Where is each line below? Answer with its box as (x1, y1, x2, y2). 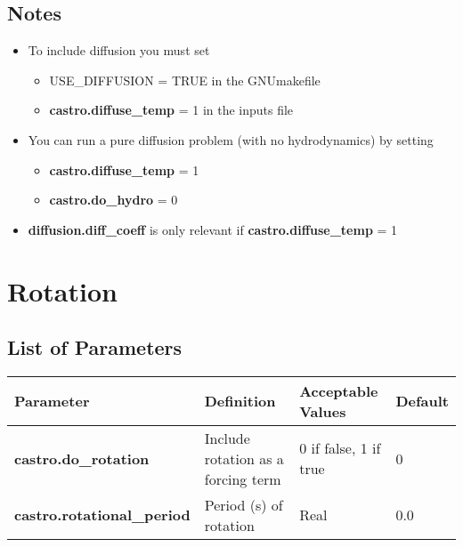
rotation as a (204, 447, 284, 469)
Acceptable (299, 380, 378, 401)
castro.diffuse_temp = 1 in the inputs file (49, 101, 294, 119)
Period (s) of (204, 494, 283, 515)
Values (299, 400, 346, 422)
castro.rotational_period (14, 504, 191, 526)
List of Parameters (7, 334, 183, 361)
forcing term (204, 468, 281, 489)
